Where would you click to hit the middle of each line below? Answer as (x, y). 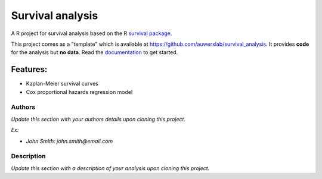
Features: (29, 69)
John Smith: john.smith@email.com (69, 141)
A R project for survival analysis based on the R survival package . (92, 33)
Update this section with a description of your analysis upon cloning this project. (110, 168)
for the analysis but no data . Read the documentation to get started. (95, 52)
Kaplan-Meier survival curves (62, 84)
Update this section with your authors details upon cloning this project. (98, 119)
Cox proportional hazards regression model (79, 92)
